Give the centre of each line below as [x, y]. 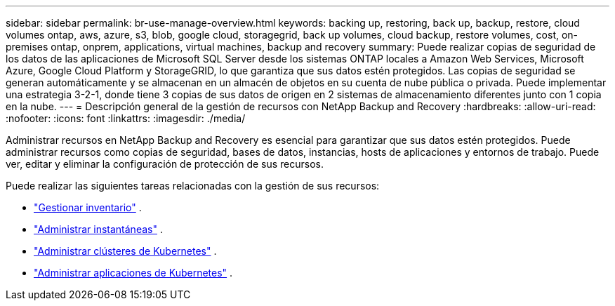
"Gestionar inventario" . [88, 207]
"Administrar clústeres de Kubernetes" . [125, 251]
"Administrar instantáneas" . [98, 229]
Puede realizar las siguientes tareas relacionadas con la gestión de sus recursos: [193, 186]
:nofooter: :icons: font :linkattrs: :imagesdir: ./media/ [126, 118]
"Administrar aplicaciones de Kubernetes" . [133, 273]
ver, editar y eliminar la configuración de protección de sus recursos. [165, 164]
